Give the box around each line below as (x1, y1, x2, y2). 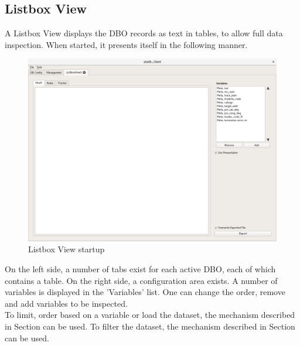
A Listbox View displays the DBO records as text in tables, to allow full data (5, 27, 283, 39)
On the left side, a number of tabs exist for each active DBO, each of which (5, 262, 276, 275)
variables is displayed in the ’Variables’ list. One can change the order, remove (5, 286, 285, 298)
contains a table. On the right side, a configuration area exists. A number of (5, 274, 278, 286)
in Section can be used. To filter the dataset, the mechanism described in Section (5, 320, 295, 332)
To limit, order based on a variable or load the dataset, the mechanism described (5, 309, 295, 321)
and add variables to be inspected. (5, 297, 128, 309)
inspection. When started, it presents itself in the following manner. (5, 38, 248, 50)
